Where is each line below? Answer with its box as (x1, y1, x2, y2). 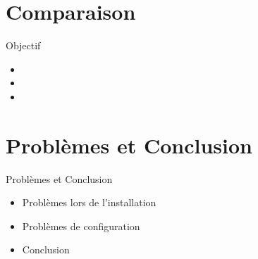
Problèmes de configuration (22, 218, 140, 233)
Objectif (6, 38, 41, 53)
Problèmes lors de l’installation (22, 195, 156, 210)
